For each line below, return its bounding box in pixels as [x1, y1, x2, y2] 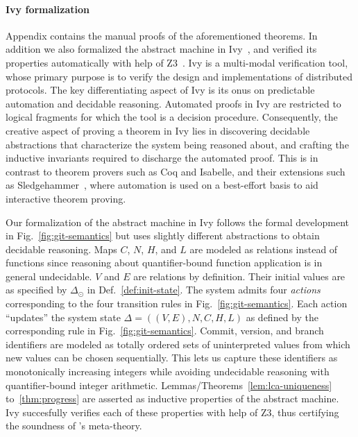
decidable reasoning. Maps [6, 241, 117, 256]
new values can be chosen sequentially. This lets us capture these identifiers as [6, 350, 338, 365]
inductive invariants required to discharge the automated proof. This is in [6, 151, 318, 165]
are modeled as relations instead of [189, 241, 338, 256]
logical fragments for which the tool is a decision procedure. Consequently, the [6, 110, 338, 124]
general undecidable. [6, 268, 92, 283]
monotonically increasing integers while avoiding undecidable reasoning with [6, 364, 330, 379]
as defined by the [246, 309, 318, 324]
